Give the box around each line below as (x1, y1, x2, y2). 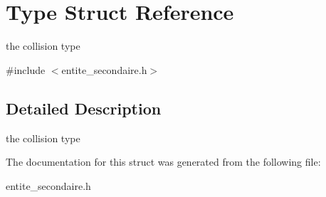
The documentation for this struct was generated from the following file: (6, 154, 321, 169)
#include (6, 62, 46, 77)
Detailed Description (6, 97, 162, 119)
